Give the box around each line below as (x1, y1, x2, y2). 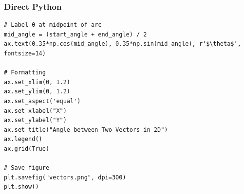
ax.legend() (4, 136, 42, 143)
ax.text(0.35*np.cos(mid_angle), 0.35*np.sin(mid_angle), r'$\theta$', (4, 40, 241, 48)
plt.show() (4, 183, 39, 191)
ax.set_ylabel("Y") (4, 117, 67, 124)
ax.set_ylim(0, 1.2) (4, 88, 71, 95)
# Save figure (4, 164, 50, 172)
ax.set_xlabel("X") (4, 107, 67, 114)
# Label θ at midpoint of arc (4, 21, 102, 29)
